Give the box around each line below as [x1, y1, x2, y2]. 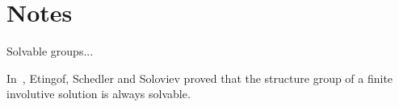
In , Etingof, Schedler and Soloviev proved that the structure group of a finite [6, 69, 393, 86]
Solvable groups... [6, 43, 94, 60]
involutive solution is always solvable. [6, 85, 191, 102]
